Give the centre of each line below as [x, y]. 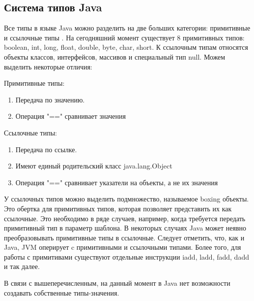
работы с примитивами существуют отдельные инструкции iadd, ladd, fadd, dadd [127, 256]
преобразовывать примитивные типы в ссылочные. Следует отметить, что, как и [124, 237]
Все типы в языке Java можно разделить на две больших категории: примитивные [127, 28]
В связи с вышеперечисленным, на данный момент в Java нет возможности [117, 283]
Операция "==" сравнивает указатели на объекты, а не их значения [117, 182]
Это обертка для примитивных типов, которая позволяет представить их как [118, 208]
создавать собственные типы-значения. [62, 292]
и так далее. [22, 266]
